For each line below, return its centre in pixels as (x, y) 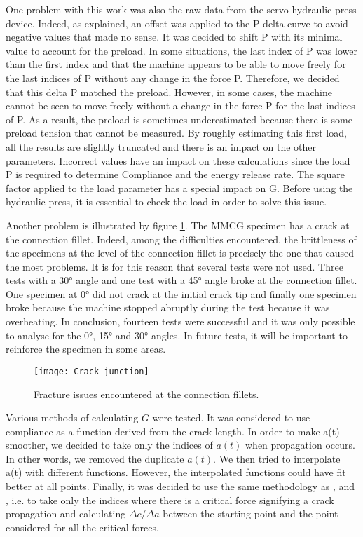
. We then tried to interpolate (277, 458)
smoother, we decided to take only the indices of (109, 445)
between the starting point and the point (251, 514)
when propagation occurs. (300, 445)
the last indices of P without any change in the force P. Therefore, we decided (173, 77)
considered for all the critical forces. (82, 527)
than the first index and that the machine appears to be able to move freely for (176, 64)
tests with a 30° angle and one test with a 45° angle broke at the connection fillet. (181, 280)
